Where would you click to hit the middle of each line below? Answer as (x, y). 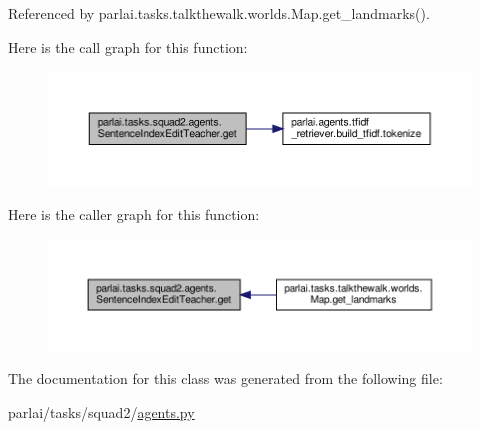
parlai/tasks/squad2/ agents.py (101, 411)
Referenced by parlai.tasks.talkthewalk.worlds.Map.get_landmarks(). (219, 13)
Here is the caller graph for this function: (134, 214)
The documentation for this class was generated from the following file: (225, 378)
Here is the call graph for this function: (128, 46)
